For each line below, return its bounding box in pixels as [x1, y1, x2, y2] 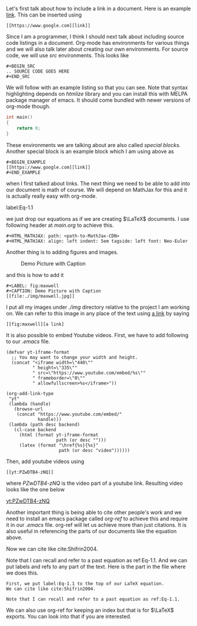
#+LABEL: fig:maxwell [6, 283, 59, 289]
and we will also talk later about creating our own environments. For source [6, 45, 188, 53]
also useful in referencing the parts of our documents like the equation [6, 527, 177, 534]
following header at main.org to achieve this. [6, 221, 114, 229]
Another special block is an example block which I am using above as [6, 148, 175, 155]
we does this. [6, 569, 39, 576]
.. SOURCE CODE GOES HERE [6, 69, 69, 74]
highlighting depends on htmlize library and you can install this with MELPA [6, 90, 188, 97]
